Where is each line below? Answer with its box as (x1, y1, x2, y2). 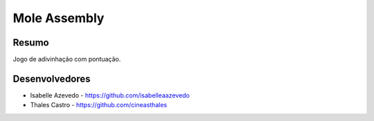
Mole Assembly (12, 10, 105, 26)
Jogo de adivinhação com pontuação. (12, 55, 121, 64)
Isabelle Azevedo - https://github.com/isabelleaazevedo (30, 91, 190, 100)
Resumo (12, 37, 49, 48)
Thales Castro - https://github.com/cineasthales (30, 101, 168, 109)
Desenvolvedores (12, 73, 91, 84)
